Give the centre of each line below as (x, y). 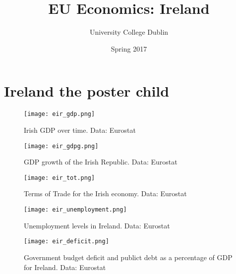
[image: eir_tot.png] (59, 178)
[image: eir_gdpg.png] (61, 146)
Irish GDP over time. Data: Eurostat (80, 130)
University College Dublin (129, 32)
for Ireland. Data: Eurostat (65, 267)
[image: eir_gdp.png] (59, 114)
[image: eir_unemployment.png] (75, 210)
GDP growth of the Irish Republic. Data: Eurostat (101, 162)
